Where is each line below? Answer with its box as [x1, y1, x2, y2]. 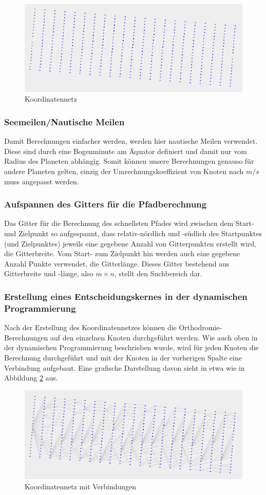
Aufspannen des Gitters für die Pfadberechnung [4, 198, 207, 211]
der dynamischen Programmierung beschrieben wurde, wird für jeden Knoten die [4, 342, 259, 353]
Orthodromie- [179, 322, 222, 333]
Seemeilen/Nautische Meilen [4, 115, 125, 128]
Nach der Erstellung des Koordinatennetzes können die [4, 322, 177, 333]
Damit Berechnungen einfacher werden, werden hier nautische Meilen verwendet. [4, 136, 258, 146]
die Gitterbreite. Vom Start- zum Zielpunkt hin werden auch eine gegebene [4, 248, 240, 259]
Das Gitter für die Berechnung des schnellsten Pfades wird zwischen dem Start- [4, 218, 254, 229]
